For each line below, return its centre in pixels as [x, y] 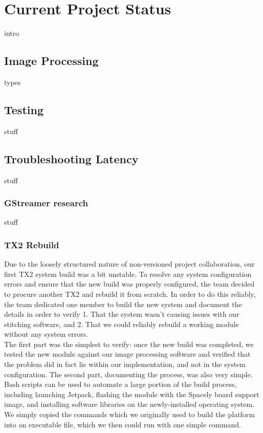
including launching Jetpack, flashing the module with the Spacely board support [132, 394]
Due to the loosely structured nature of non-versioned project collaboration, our [129, 264]
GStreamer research [46, 203]
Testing [24, 109]
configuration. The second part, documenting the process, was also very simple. [128, 374]
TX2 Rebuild [32, 244]
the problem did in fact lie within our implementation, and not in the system [125, 364]
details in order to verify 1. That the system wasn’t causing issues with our [122, 314]
